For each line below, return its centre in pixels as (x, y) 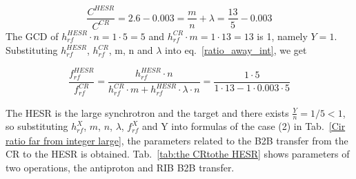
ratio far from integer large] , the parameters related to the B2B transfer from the (177, 140)
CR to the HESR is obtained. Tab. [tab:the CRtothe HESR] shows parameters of (178, 154)
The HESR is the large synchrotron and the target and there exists (147, 112)
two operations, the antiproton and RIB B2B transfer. (120, 168)
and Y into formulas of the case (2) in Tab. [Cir (244, 126)
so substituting (37, 126)
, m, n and (131, 50)
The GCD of (32, 36)
